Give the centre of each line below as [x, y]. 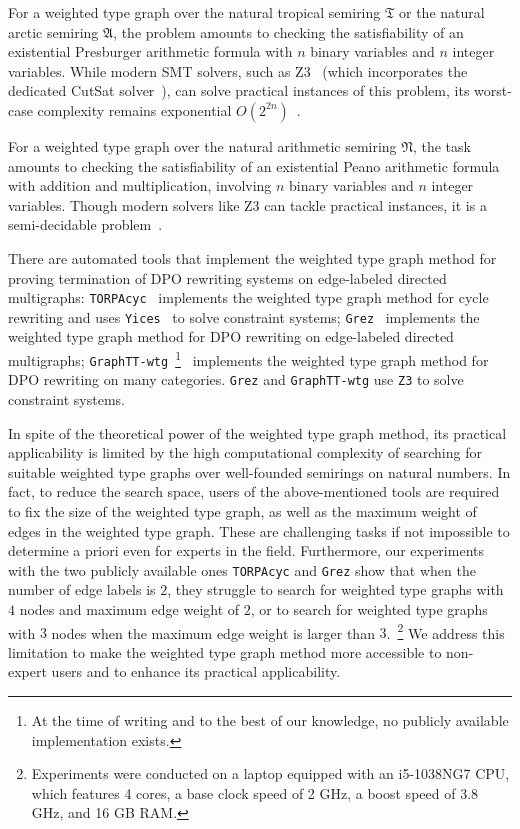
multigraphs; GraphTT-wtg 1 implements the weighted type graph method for [248, 358]
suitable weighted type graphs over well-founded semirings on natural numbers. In [259, 471]
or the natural [442, 12]
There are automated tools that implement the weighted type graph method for [252, 257]
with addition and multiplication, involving [140, 185]
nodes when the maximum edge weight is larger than [213, 632]
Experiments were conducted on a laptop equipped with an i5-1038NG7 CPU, [270, 773]
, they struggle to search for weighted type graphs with [335, 589]
